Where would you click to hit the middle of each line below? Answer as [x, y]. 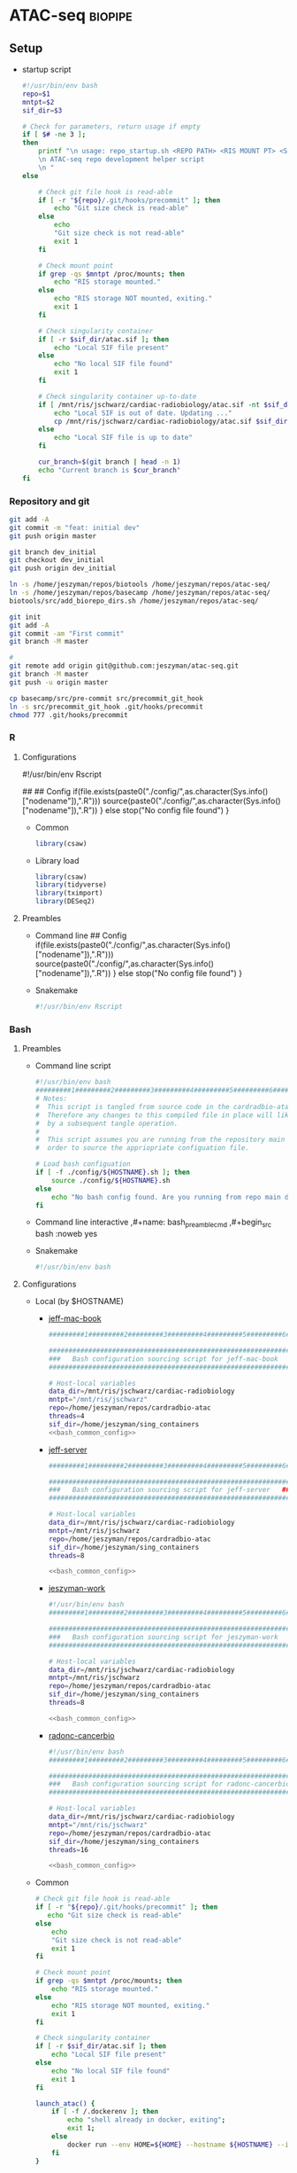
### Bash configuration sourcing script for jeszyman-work [163, 1637]
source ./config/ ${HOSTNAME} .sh [111, 1180]
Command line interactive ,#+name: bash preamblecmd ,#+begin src [153, 1223]
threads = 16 [69, 1849]
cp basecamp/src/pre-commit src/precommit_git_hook [106, 698]
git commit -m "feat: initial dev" [75, 528]
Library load [57, 860]
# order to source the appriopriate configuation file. [142, 1148]
